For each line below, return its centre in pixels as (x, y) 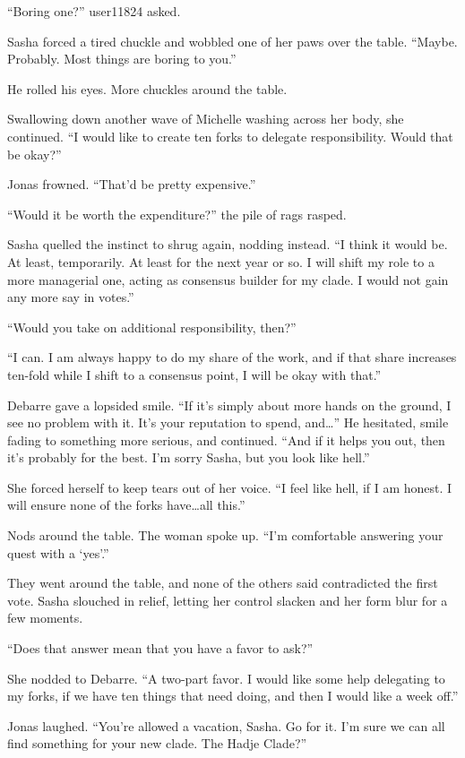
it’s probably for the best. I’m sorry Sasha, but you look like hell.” (189, 457)
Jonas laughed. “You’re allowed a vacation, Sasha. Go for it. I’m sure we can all (226, 725)
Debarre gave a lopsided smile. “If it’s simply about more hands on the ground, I (229, 405)
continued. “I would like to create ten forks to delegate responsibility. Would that (230, 136)
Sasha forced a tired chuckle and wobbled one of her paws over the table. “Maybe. (232, 41)
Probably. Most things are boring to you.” (122, 59)
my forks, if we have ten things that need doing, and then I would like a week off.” (233, 696)
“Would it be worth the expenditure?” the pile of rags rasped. (177, 214)
